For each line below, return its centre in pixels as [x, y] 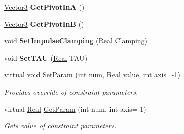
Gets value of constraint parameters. [60, 126]
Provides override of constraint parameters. [71, 91]
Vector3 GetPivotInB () [44, 24]
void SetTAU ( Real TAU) [46, 57]
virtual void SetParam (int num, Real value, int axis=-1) [92, 75]
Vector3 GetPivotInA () [44, 7]
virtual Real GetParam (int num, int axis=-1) [75, 108]
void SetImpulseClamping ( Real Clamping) [76, 41]
